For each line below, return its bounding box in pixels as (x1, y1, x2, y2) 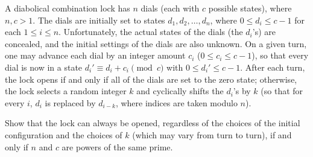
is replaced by (45, 96, 96, 109)
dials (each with (141, 2, 200, 14)
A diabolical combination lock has (5, 2, 130, 14)
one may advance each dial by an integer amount (5, 49, 186, 62)
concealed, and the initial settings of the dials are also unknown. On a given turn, (5, 37, 307, 50)
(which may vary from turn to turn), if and (132, 128, 292, 141)
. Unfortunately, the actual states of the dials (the (58, 25, 243, 38)
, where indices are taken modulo (115, 96, 238, 109)
